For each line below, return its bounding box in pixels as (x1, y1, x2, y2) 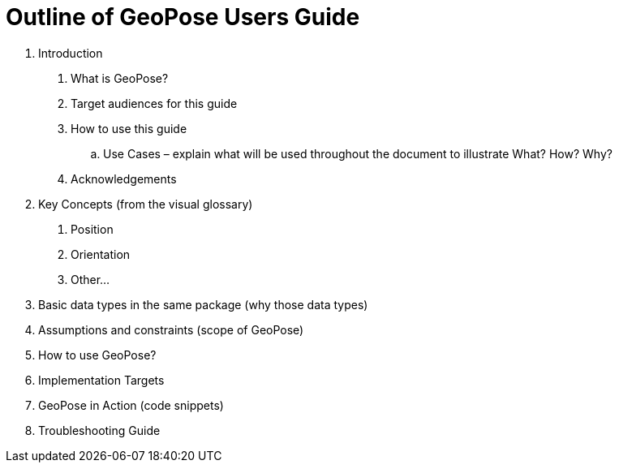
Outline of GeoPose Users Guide (6, 3, 360, 31)
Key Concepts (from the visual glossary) (38, 196, 253, 211)
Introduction (38, 45, 103, 60)
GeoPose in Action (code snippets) (38, 398, 224, 412)
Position (71, 222, 114, 236)
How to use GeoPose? (38, 347, 157, 362)
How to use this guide (71, 121, 187, 136)
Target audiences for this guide (71, 96, 238, 110)
